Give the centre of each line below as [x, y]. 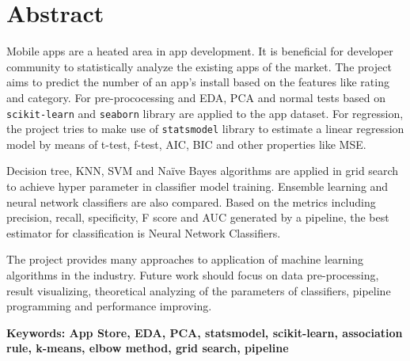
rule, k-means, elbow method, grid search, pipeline [148, 348]
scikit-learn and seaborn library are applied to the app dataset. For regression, [205, 113]
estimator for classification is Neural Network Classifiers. [144, 232]
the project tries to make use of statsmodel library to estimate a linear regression [205, 129]
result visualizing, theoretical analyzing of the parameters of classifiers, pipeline [199, 290]
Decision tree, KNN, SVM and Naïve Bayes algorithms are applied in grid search [203, 171]
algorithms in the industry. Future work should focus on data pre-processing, [193, 274]
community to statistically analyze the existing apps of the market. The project [199, 66]
